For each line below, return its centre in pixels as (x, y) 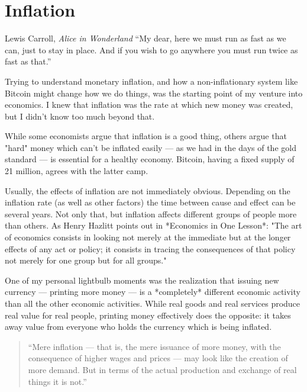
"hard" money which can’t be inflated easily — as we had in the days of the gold (151, 147)
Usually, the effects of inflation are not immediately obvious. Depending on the (148, 190)
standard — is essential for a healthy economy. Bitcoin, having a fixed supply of (150, 159)
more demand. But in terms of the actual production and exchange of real (162, 369)
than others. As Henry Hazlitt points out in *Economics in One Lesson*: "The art (153, 225)
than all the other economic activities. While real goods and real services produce (153, 303)
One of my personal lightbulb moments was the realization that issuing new (142, 280)
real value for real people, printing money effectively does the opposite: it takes (148, 315)
